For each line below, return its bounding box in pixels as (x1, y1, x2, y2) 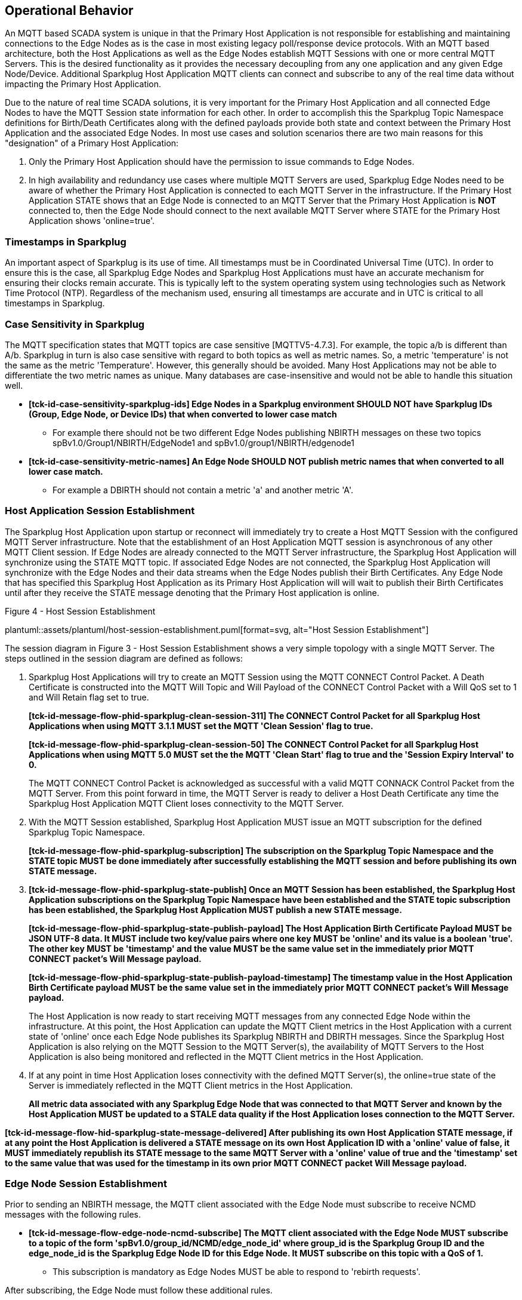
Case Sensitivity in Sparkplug (5, 318, 145, 330)
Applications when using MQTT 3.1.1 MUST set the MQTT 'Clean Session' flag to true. (29, 720, 373, 731)
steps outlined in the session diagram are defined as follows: (5, 653, 243, 663)
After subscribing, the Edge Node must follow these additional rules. (5, 1285, 273, 1296)
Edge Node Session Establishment (5, 1178, 167, 1190)
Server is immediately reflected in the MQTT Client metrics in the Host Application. (29, 1080, 353, 1090)
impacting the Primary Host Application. (5, 79, 162, 90)
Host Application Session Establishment (5, 505, 195, 517)
